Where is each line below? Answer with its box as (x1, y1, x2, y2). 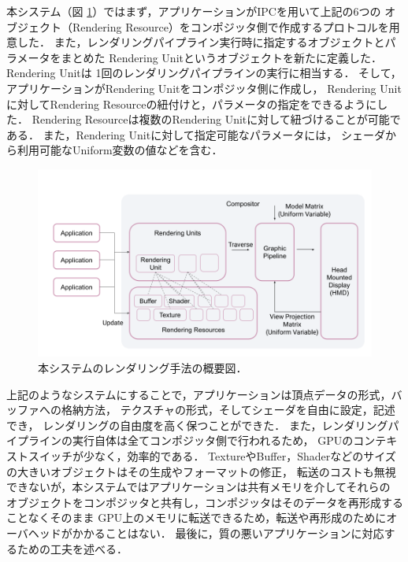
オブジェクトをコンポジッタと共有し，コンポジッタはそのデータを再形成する (6, 494, 403, 510)
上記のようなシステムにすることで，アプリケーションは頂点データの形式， (6, 386, 391, 402)
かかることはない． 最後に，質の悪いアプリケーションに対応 (72, 524, 384, 541)
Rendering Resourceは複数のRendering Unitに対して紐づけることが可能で (32, 111, 401, 128)
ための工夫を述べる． (17, 540, 128, 556)
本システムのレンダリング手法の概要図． (38, 360, 247, 376)
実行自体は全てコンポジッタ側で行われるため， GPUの (72, 432, 354, 449)
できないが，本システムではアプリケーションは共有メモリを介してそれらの (6, 479, 391, 495)
